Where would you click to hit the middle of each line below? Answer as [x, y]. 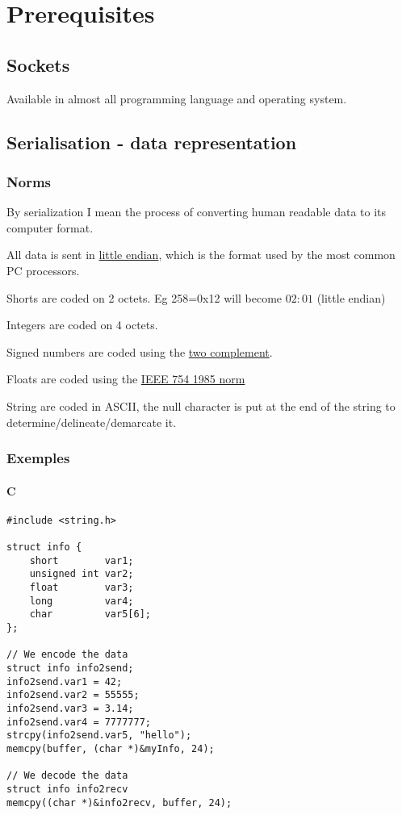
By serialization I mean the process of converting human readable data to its [197, 212]
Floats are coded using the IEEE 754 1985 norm [126, 379]
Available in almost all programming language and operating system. [177, 98]
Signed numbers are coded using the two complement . [140, 351]
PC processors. [43, 270]
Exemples [38, 458]
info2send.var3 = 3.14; [70, 708]
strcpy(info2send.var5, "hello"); [99, 736]
